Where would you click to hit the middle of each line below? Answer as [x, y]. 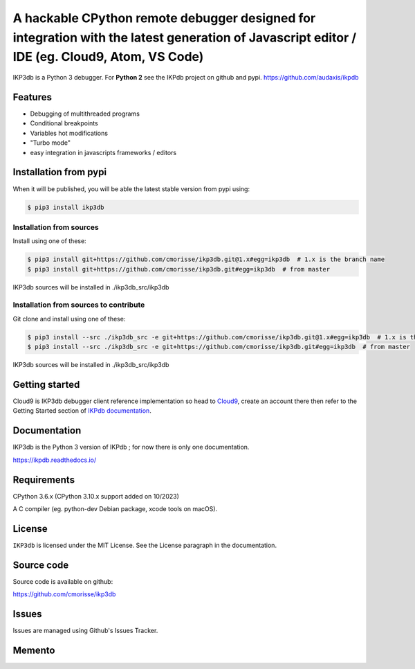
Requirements [44, 480]
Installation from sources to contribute [79, 305]
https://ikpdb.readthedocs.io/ [55, 460]
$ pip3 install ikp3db [66, 207]
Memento [34, 650]
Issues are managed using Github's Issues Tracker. [85, 631]
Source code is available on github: [63, 581]
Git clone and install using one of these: [69, 319]
